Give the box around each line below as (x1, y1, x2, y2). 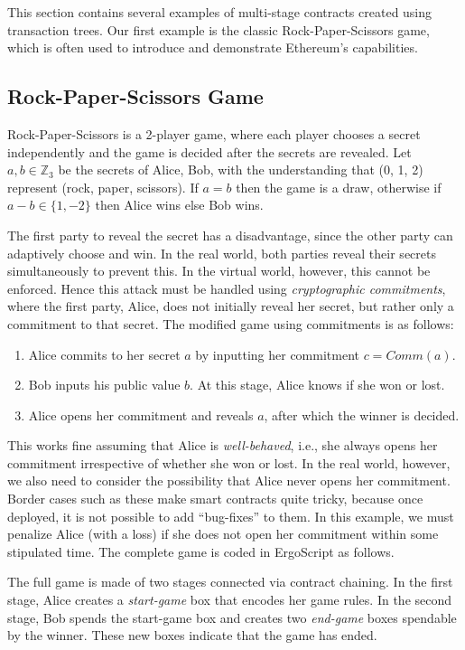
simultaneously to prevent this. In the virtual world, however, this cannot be (7, 261, 431, 280)
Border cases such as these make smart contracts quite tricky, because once (7, 489, 423, 508)
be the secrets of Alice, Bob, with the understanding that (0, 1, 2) (58, 160, 423, 179)
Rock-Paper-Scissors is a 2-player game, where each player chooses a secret (7, 124, 421, 143)
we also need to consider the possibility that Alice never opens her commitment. (7, 471, 451, 490)
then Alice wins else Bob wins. (95, 195, 264, 214)
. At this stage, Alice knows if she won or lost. (190, 375, 445, 394)
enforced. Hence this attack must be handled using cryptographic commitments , (7, 278, 446, 297)
